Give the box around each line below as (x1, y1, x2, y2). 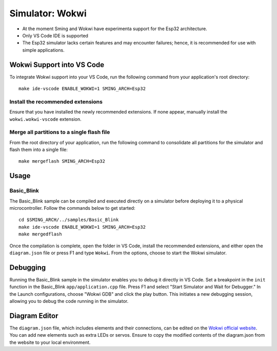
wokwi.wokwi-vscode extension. (9, 116, 82, 122)
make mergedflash (18, 231, 62, 237)
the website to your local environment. (9, 339, 91, 345)
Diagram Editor (9, 311, 58, 320)
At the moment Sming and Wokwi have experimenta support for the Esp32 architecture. (22, 26, 207, 32)
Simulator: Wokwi (9, 8, 87, 19)
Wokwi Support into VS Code (9, 60, 105, 69)
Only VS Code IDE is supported (22, 32, 88, 38)
